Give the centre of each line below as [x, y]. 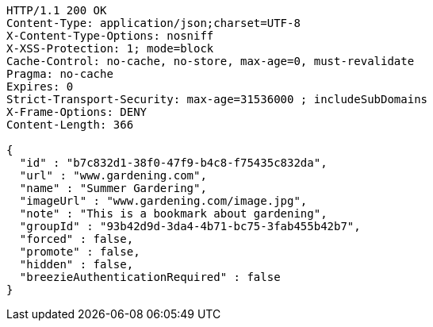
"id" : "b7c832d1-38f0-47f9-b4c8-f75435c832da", [173, 163]
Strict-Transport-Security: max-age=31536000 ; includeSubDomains [217, 99]
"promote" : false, [80, 252]
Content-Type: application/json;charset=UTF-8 [153, 23]
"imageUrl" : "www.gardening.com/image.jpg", [163, 201]
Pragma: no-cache [60, 74]
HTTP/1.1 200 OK [57, 10]
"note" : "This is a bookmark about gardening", [173, 214]
